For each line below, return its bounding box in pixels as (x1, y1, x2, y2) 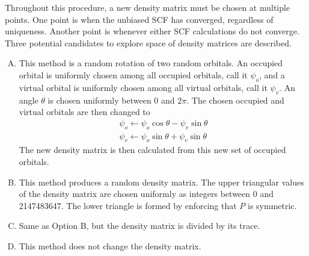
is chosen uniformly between (47, 93, 151, 106)
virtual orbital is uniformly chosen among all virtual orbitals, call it (19, 81, 268, 93)
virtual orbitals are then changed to (19, 105, 150, 118)
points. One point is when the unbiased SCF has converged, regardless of (5, 13, 274, 25)
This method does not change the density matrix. (19, 239, 201, 252)
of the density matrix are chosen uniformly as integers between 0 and (19, 187, 274, 200)
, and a (259, 68, 285, 81)
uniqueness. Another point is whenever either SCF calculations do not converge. (5, 25, 299, 37)
